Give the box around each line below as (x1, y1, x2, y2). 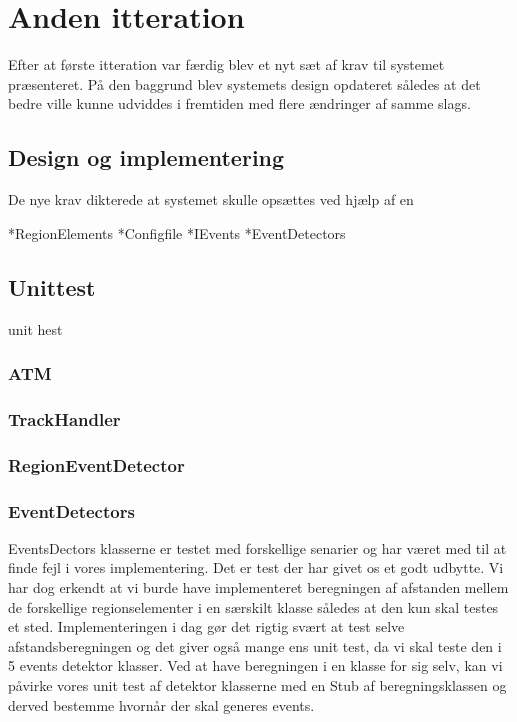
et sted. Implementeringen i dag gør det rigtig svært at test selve (8, 616, 405, 637)
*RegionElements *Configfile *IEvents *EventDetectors (8, 222, 346, 243)
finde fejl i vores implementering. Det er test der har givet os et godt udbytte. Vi (8, 557, 504, 578)
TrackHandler (8, 406, 121, 431)
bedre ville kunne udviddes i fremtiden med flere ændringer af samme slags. (8, 93, 471, 114)
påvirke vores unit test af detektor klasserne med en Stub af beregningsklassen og (8, 675, 507, 695)
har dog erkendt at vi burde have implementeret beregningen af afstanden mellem (8, 577, 509, 598)
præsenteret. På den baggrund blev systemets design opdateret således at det (8, 73, 481, 94)
